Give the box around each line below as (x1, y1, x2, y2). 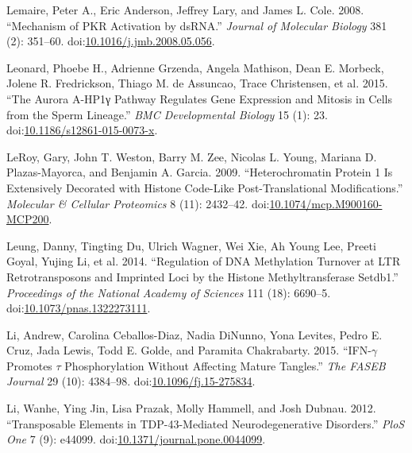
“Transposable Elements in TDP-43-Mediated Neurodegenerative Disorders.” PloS (6, 415, 405, 432)
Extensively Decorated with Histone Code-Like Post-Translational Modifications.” (6, 179, 403, 196)
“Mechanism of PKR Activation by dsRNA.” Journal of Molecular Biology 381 (6, 17, 387, 33)
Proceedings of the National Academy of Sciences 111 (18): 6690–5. (6, 284, 331, 300)
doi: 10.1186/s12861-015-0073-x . (6, 122, 158, 138)
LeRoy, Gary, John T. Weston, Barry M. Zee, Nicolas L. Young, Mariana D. (6, 148, 377, 165)
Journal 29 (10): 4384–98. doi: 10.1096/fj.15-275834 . (6, 373, 256, 389)
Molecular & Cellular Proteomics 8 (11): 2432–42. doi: (6, 195, 270, 211)
